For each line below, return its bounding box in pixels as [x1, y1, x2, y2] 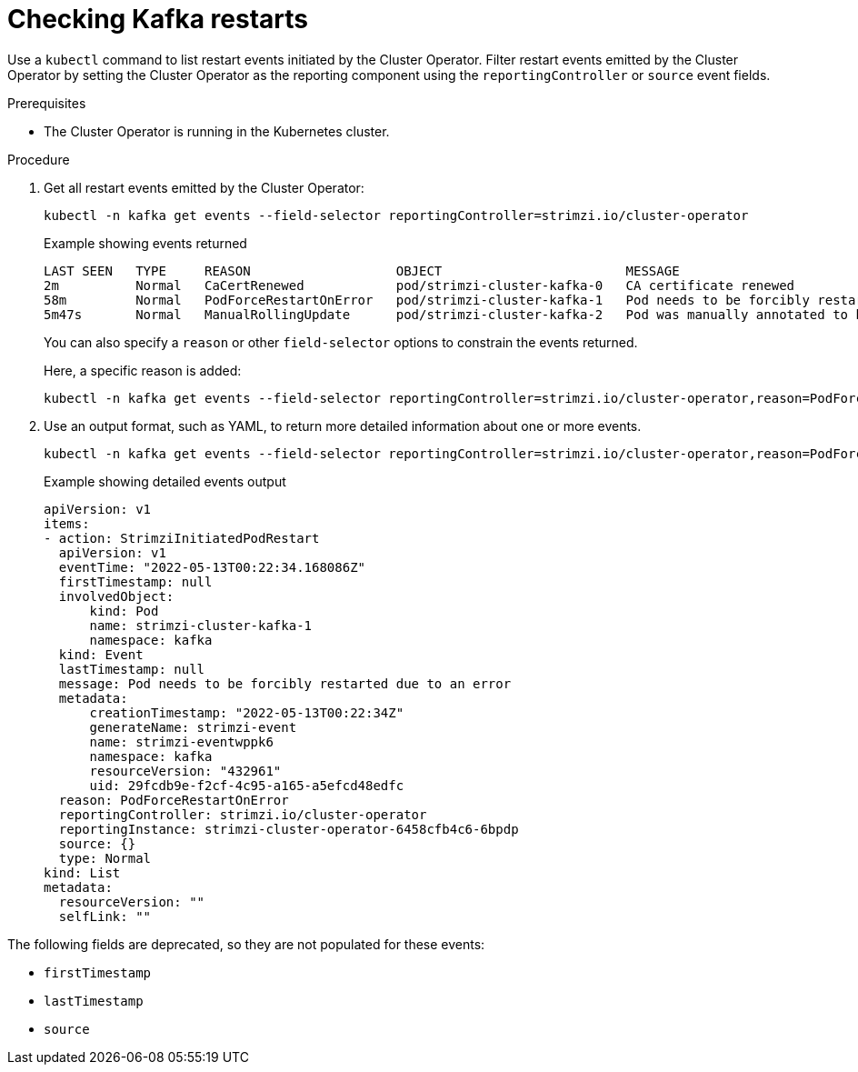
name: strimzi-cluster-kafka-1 [89, 617, 313, 633]
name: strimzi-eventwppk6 [89, 734, 274, 749]
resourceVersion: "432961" [89, 763, 282, 778]
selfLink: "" [58, 908, 152, 924]
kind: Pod [89, 603, 159, 618]
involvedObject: [58, 588, 175, 604]
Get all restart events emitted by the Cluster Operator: [44, 179, 364, 195]
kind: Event [58, 646, 144, 662]
